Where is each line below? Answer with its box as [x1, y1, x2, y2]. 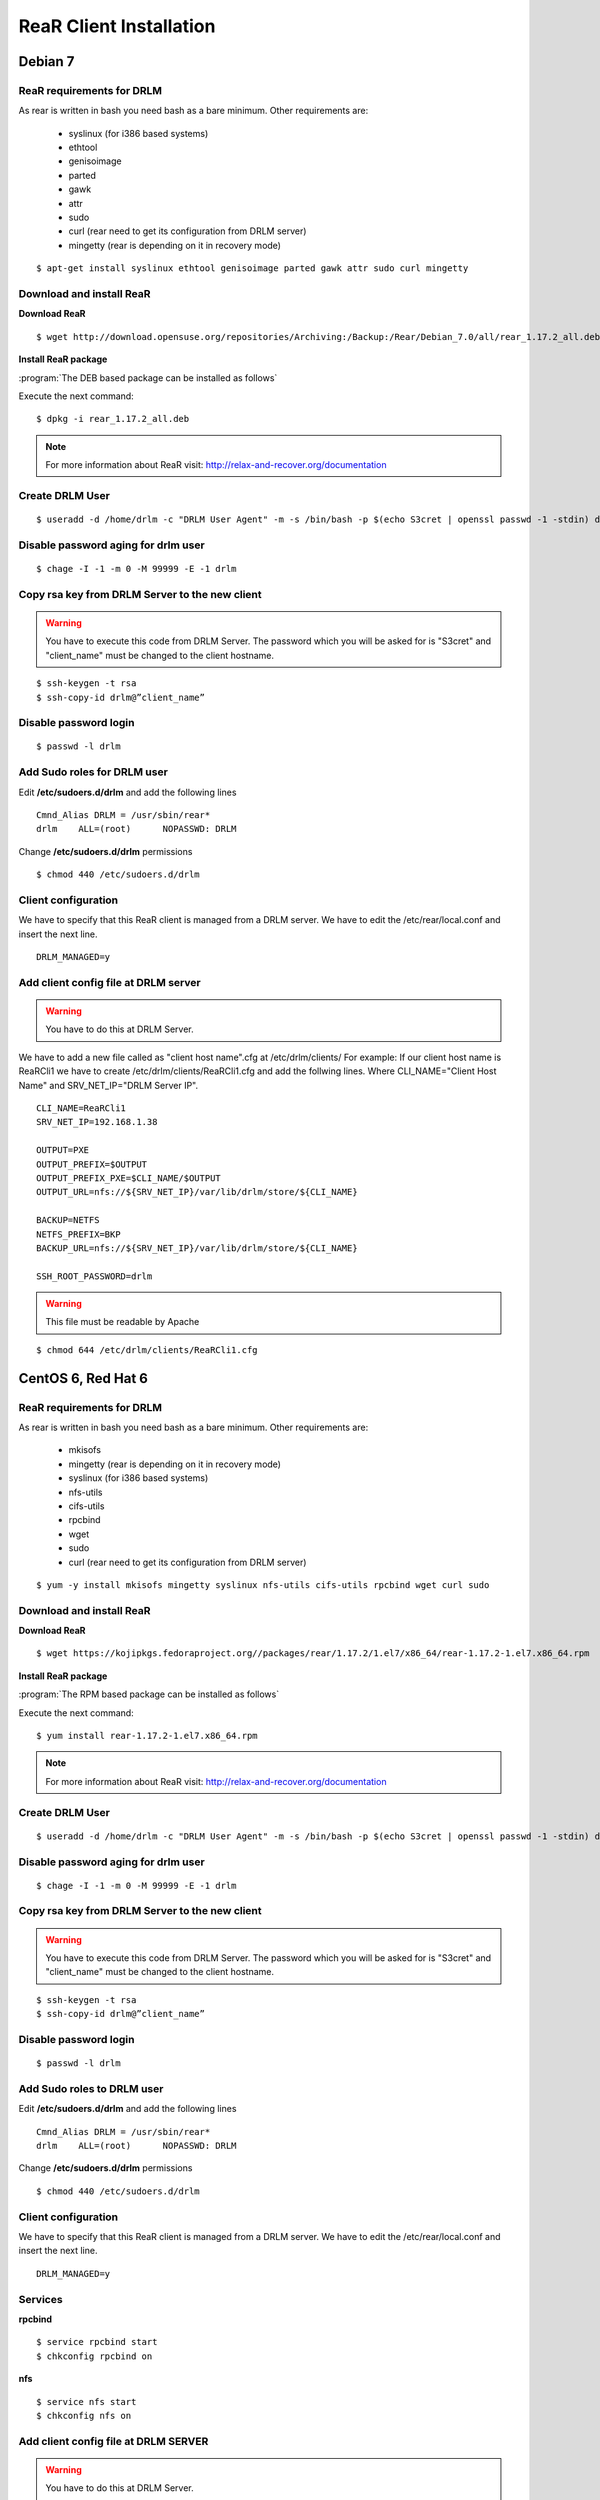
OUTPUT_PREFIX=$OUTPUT [36, 1158, 148, 1170]
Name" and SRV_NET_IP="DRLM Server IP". [18, 1079, 199, 1091]
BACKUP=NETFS [36, 1215, 100, 1226]
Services [18, 2292, 64, 2306]
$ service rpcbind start [36, 2336, 158, 2348]
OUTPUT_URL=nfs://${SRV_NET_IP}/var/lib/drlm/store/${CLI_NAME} [36, 1186, 359, 1198]
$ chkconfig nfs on [36, 2410, 132, 2421]
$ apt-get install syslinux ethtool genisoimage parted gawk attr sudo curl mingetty [36, 263, 469, 274]
